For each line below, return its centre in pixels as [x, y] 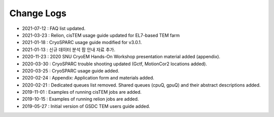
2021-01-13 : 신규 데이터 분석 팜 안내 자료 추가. [69, 49]
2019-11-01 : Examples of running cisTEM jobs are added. [82, 92]
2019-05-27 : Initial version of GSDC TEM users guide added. [86, 106]
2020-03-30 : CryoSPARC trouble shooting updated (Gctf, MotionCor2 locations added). [115, 64]
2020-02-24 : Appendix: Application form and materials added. [88, 78]
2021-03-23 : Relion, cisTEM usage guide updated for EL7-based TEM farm [101, 35]
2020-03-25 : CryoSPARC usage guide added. [71, 70]
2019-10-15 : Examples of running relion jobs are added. [80, 99]
